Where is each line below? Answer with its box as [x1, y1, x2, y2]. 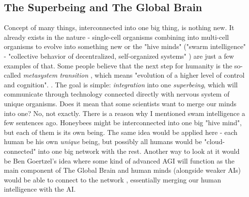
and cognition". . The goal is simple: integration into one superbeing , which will [4, 79, 238, 89]
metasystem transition [23, 70, 89, 80]
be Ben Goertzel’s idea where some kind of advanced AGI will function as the [4, 155, 234, 165]
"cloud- [204, 136, 225, 147]
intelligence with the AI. [4, 184, 76, 194]
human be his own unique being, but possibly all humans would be [4, 136, 202, 147]
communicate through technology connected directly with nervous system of [4, 89, 230, 99]
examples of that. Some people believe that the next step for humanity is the [4, 60, 233, 70]
